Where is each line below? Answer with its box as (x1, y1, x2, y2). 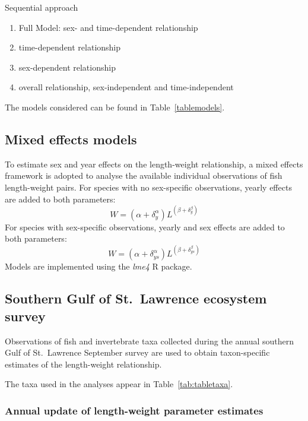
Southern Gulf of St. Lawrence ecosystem (5, 289, 267, 308)
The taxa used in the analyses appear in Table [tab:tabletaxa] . (5, 378, 233, 390)
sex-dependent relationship (18, 61, 116, 73)
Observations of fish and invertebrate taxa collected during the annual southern (5, 334, 294, 347)
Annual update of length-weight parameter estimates (5, 403, 263, 417)
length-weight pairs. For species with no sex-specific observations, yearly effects (5, 181, 292, 193)
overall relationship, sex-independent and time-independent (18, 81, 234, 93)
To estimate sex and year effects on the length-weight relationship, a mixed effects (5, 157, 303, 170)
